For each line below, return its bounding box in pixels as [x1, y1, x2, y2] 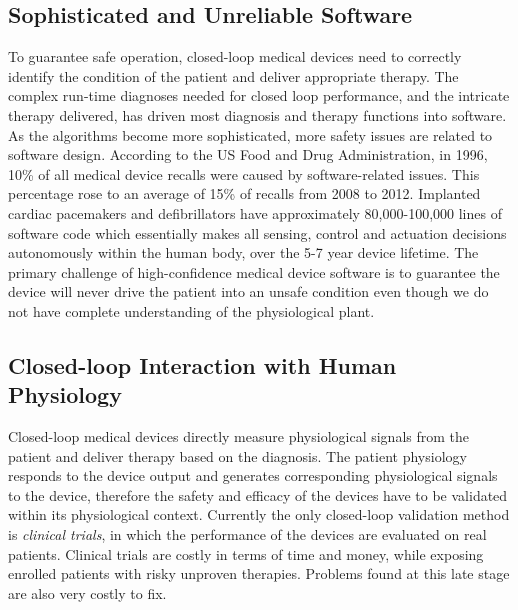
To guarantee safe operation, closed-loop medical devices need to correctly [8, 46, 462, 67]
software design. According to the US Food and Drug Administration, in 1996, [8, 144, 488, 165]
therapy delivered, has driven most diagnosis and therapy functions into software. [8, 104, 507, 125]
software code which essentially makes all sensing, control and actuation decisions [8, 222, 507, 243]
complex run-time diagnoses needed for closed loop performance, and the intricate [8, 85, 510, 106]
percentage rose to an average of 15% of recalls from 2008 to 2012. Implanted [8, 183, 481, 204]
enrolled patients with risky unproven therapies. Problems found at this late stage [8, 563, 510, 584]
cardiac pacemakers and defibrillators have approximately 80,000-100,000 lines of [8, 202, 502, 223]
